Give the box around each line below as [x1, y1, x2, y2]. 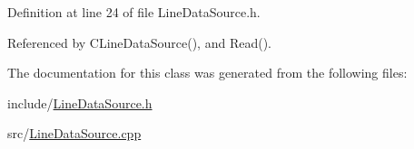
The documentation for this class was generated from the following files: [7, 63, 408, 82]
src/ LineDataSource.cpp [7, 124, 142, 143]
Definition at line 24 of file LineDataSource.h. [7, 3, 261, 21]
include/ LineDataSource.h [7, 93, 153, 112]
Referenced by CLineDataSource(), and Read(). [7, 33, 271, 51]
